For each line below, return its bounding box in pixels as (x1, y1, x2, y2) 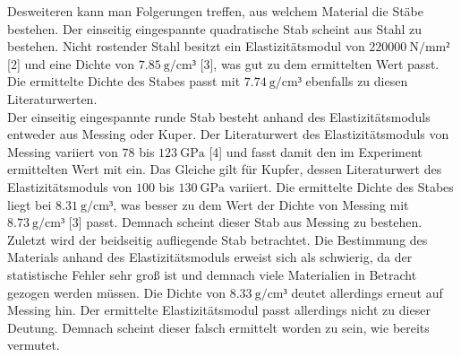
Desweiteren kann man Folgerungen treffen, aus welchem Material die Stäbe (7, 2, 424, 20)
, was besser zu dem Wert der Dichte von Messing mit (113, 195, 409, 213)
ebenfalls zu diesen (305, 72, 408, 91)
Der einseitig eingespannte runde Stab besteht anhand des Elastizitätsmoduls (7, 107, 431, 126)
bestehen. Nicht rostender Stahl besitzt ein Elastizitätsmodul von (7, 37, 365, 56)
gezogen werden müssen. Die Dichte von (7, 283, 226, 301)
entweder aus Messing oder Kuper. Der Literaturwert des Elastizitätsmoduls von (7, 125, 449, 144)
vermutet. (7, 335, 60, 354)
